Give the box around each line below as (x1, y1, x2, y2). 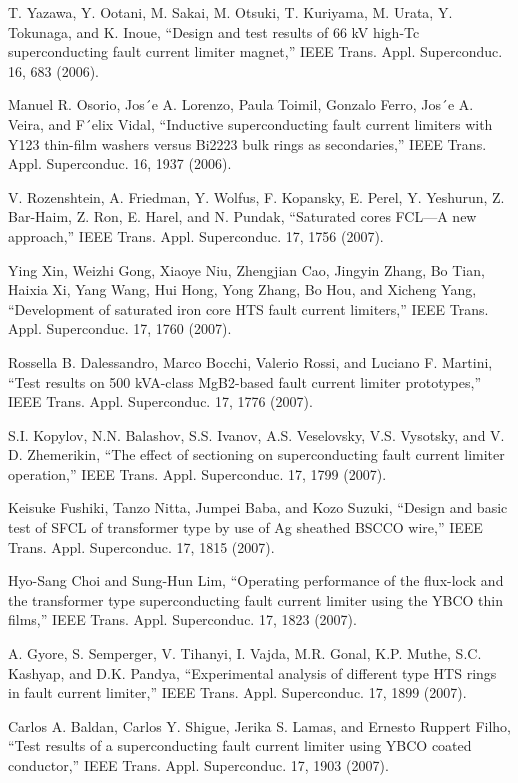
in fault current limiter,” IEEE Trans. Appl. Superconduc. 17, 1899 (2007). (8, 682, 467, 703)
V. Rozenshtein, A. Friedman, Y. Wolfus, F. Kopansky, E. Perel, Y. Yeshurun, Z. (8, 186, 505, 207)
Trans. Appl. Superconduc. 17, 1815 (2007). (8, 536, 275, 557)
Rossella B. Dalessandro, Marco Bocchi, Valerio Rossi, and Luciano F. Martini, (8, 351, 493, 372)
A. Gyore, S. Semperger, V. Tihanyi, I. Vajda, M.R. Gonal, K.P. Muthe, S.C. (8, 643, 482, 664)
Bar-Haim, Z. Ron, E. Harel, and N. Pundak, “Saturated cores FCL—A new (8, 206, 477, 227)
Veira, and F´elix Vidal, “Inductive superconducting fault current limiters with (8, 113, 493, 134)
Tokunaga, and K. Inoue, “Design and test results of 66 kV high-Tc (8, 21, 420, 42)
